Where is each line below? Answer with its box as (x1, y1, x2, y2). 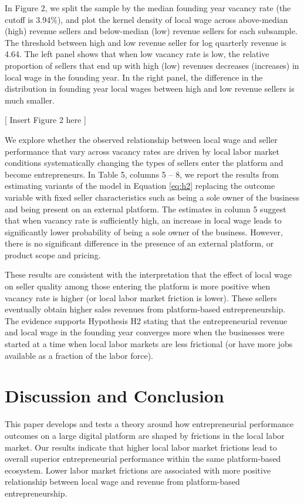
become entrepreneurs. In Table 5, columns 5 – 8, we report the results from (5, 168, 279, 180)
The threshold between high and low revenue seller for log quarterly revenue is (5, 36, 286, 48)
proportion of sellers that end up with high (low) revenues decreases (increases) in (5, 59, 299, 71)
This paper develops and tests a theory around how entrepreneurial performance (5, 418, 294, 430)
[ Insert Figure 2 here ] (5, 114, 86, 126)
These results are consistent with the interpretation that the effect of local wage (5, 268, 292, 281)
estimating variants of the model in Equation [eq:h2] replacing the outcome (5, 179, 275, 192)
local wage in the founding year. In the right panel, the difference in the (5, 71, 263, 83)
